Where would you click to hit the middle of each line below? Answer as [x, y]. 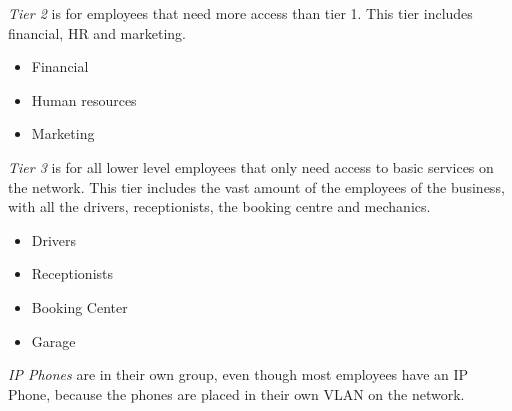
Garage [53, 340]
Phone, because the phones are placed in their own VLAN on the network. [236, 393]
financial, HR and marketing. [97, 32]
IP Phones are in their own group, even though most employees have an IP [238, 374]
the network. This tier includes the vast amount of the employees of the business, [256, 186]
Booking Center [79, 306]
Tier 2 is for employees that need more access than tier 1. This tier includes [240, 13]
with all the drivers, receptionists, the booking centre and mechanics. [219, 206]
